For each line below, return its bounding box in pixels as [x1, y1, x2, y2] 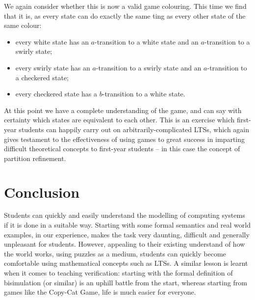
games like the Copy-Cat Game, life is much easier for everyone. [4, 287, 196, 297]
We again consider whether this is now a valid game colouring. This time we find [4, 1, 247, 11]
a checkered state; [15, 72, 69, 82]
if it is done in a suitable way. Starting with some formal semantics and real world [4, 220, 251, 230]
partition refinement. [4, 153, 66, 163]
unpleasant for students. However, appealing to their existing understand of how [4, 239, 245, 249]
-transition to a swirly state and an [96, 62, 202, 72]
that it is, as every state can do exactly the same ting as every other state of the [4, 10, 246, 21]
